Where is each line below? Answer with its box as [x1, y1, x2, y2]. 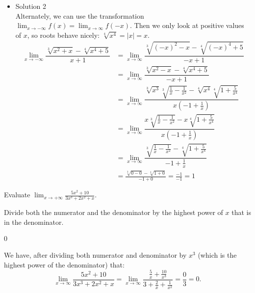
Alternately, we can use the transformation [15, 10, 144, 21]
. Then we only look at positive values [130, 20, 244, 30]
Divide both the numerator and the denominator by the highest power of [4, 207, 223, 217]
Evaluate [4, 189, 30, 200]
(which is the [198, 250, 237, 260]
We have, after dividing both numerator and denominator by [4, 250, 187, 260]
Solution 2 [15, 1, 47, 11]
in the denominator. [4, 216, 64, 227]
